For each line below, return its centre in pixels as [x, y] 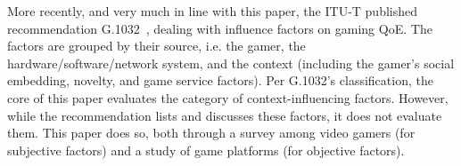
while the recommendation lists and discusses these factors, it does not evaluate [225, 115]
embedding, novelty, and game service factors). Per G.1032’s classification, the [220, 80]
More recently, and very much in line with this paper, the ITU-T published [213, 11]
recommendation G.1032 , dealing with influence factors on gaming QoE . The [220, 28]
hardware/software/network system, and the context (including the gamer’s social [231, 63]
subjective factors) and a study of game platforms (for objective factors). [206, 150]
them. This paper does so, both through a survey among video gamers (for [211, 133]
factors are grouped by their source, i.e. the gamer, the [156, 46]
